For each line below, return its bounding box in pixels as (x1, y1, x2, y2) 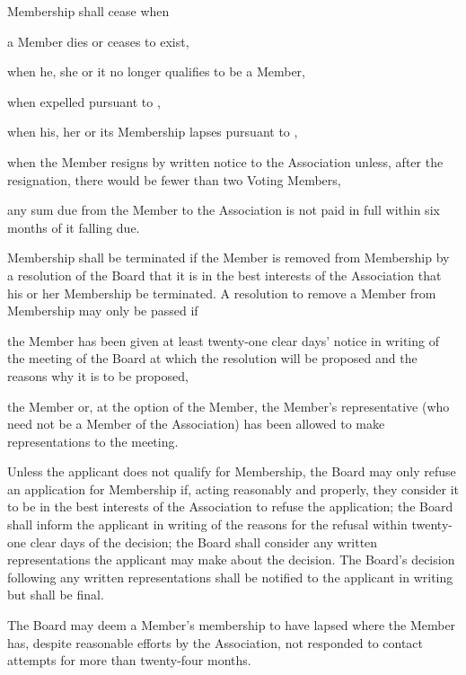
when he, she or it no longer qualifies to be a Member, (7, 62, 305, 81)
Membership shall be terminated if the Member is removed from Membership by (7, 248, 450, 267)
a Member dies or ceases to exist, (7, 31, 189, 50)
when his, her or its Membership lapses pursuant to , (7, 122, 298, 141)
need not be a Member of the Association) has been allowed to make (7, 414, 385, 433)
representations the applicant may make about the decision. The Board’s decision (7, 550, 455, 569)
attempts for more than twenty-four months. (7, 651, 251, 670)
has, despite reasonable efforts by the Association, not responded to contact (7, 633, 424, 652)
